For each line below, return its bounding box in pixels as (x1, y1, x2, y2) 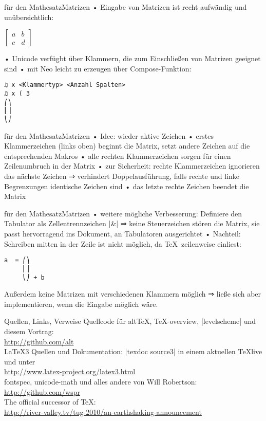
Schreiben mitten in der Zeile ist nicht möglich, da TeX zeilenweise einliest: (4, 238, 241, 249)
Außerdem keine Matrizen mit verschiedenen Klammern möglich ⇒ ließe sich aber (4, 288, 261, 299)
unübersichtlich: (4, 11, 54, 22)
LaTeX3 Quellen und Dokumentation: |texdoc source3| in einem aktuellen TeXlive (4, 346, 262, 357)
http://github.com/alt (4, 336, 74, 346)
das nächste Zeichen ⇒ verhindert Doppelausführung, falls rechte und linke (4, 171, 240, 181)
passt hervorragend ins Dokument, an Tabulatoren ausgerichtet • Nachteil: (4, 228, 241, 239)
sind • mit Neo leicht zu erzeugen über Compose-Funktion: (4, 63, 192, 74)
